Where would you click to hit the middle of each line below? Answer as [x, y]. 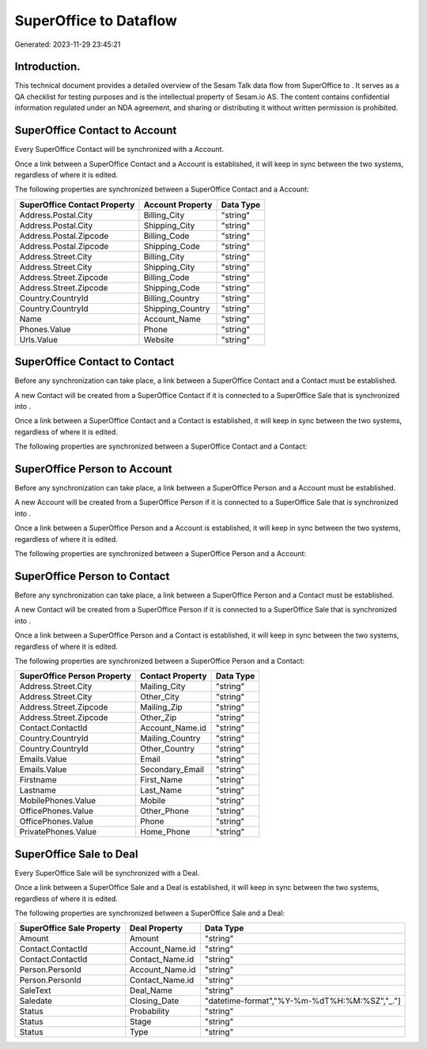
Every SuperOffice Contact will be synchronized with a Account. [119, 150]
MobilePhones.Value [58, 801]
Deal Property [156, 928]
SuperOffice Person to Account [93, 469]
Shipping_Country [177, 309]
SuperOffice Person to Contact [92, 576]
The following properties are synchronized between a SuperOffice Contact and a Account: [162, 189]
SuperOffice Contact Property [77, 204]
